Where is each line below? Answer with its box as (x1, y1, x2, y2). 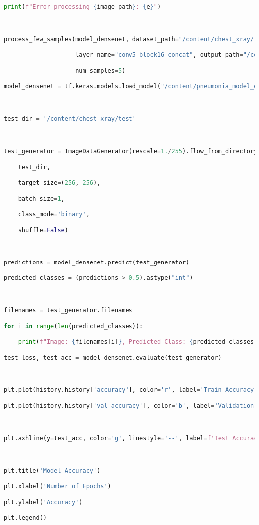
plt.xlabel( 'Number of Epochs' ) (4, 483, 111, 490)
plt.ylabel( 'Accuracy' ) (4, 498, 83, 506)
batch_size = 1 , (18, 195, 65, 202)
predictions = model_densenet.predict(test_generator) (4, 259, 190, 266)
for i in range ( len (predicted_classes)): (4, 322, 143, 330)
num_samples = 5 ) (75, 67, 126, 74)
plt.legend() (4, 514, 47, 522)
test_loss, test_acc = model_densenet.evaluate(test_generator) (4, 354, 222, 361)
